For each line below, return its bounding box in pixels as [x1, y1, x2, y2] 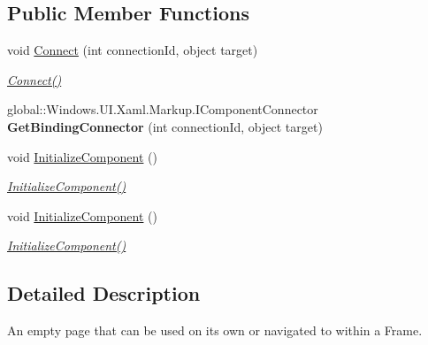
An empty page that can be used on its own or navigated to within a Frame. [7, 321, 423, 340]
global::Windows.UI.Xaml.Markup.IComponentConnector [7, 100, 318, 119]
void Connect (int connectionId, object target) [7, 41, 258, 59]
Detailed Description [7, 280, 201, 307]
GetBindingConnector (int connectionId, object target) [7, 117, 323, 135]
